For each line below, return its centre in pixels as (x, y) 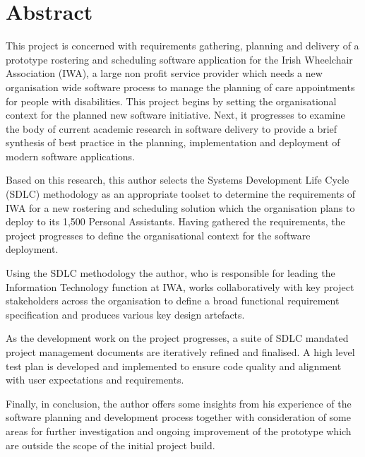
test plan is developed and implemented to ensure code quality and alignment (174, 366)
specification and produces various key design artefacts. (125, 314)
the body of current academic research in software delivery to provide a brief (172, 128)
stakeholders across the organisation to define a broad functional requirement (173, 301)
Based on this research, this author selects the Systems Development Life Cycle (178, 180)
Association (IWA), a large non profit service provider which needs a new (164, 73)
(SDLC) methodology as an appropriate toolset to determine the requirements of (181, 194)
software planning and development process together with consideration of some (178, 417)
